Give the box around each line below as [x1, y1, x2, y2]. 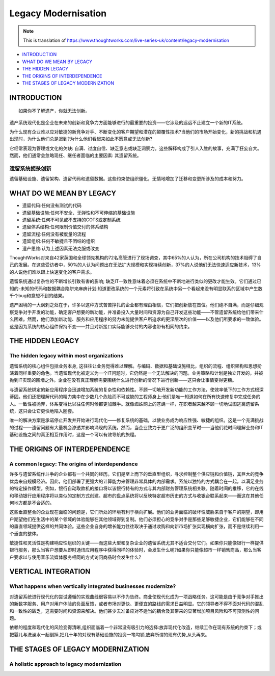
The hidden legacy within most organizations [9, 352, 124, 359]
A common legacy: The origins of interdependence [9, 460, 138, 467]
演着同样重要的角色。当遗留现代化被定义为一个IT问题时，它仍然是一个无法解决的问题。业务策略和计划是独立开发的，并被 [9, 370, 263, 376]
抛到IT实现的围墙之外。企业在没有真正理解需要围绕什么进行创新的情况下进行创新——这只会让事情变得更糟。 [9, 377, 237, 383]
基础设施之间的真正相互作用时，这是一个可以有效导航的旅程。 [9, 431, 139, 438]
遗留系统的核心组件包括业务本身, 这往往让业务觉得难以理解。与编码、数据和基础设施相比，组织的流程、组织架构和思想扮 [9, 362, 262, 369]
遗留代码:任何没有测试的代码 [22, 202, 82, 209]
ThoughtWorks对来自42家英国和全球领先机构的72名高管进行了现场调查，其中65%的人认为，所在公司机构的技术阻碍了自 [9, 255, 262, 261]
